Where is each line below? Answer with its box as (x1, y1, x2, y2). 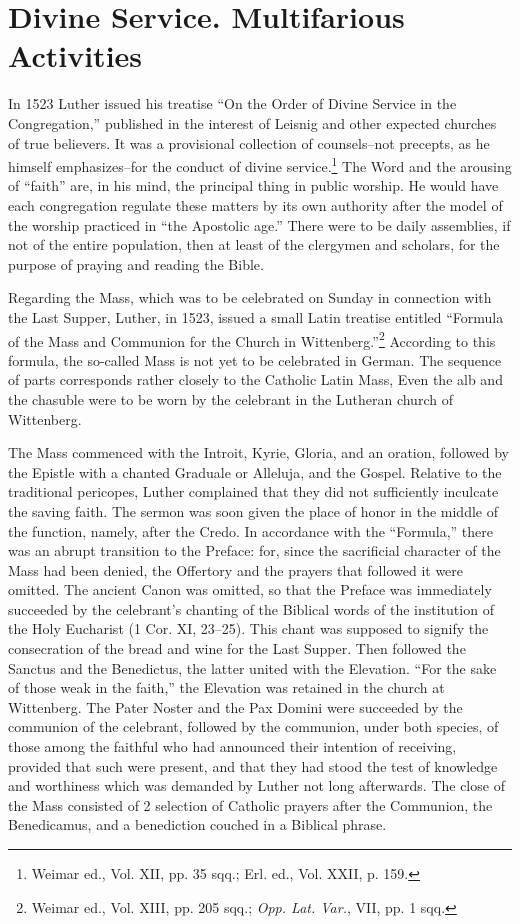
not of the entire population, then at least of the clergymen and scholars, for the (8, 234, 500, 255)
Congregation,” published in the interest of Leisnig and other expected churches (8, 112, 497, 133)
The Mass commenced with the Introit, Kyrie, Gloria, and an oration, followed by (8, 442, 509, 463)
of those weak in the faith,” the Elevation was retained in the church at (8, 677, 445, 698)
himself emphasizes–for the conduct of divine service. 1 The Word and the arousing (8, 153, 512, 176)
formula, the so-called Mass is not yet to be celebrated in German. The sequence (8, 349, 502, 370)
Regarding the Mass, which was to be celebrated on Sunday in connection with (8, 287, 492, 308)
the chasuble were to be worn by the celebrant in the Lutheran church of (8, 388, 453, 409)
